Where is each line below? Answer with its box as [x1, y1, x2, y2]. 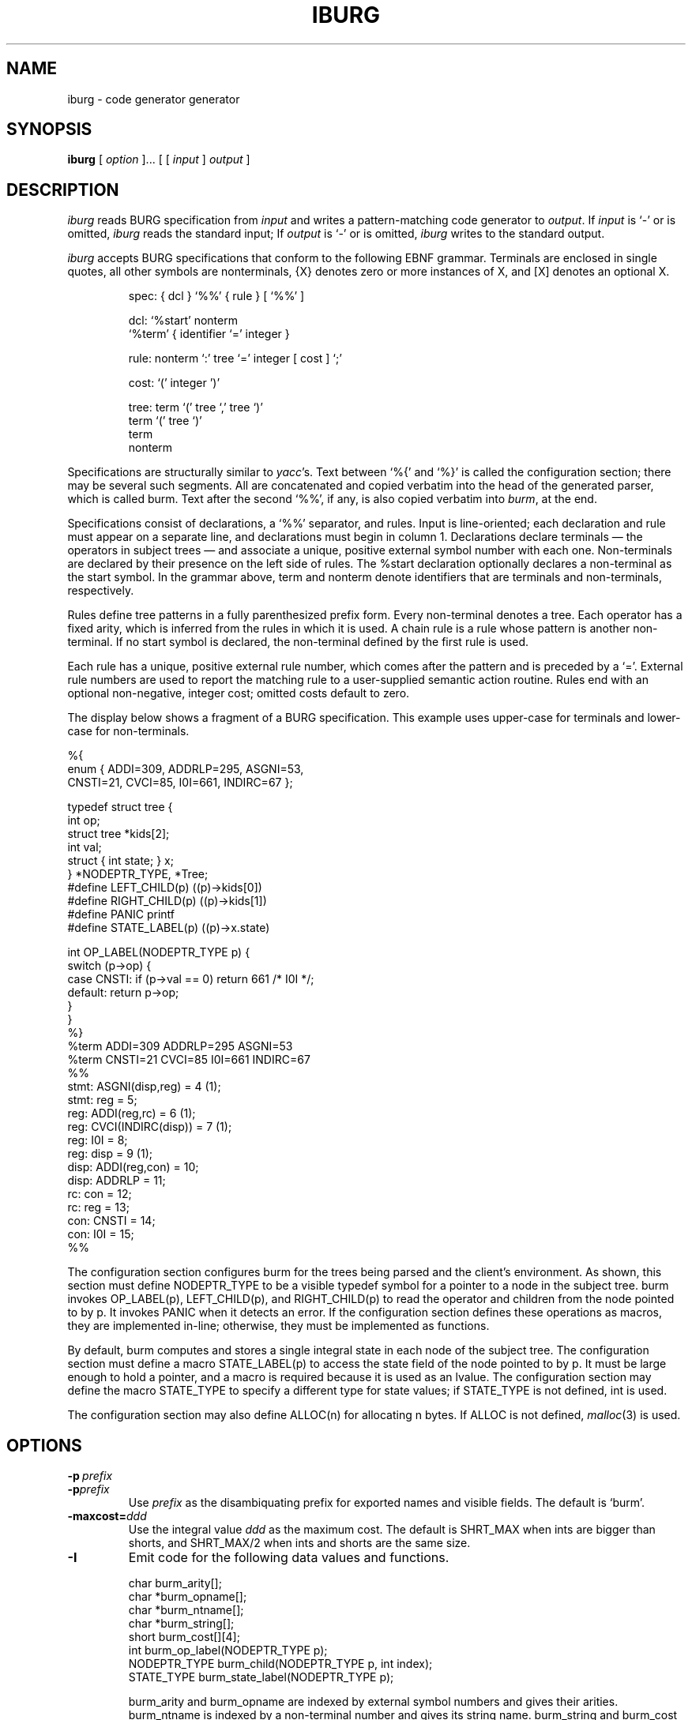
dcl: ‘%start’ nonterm [128, 314, 238, 328]
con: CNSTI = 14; [67, 1214, 156, 1228]
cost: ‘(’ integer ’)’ [128, 376, 220, 390]
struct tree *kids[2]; [67, 827, 170, 841]
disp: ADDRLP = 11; [67, 1174, 166, 1188]
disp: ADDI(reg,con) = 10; [67, 1160, 199, 1174]
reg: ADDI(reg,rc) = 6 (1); [67, 1106, 196, 1121]
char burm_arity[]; [128, 1576, 222, 1590]
